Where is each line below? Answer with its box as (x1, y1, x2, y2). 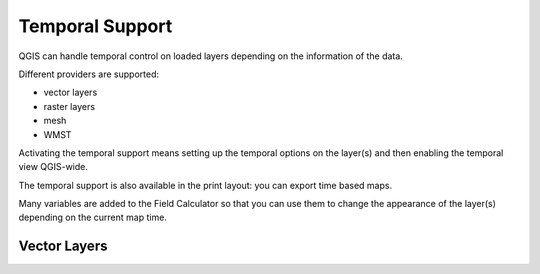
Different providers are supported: (18, 68, 160, 80)
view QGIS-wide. (18, 161, 89, 173)
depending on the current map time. (18, 211, 167, 224)
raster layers (43, 100, 95, 112)
